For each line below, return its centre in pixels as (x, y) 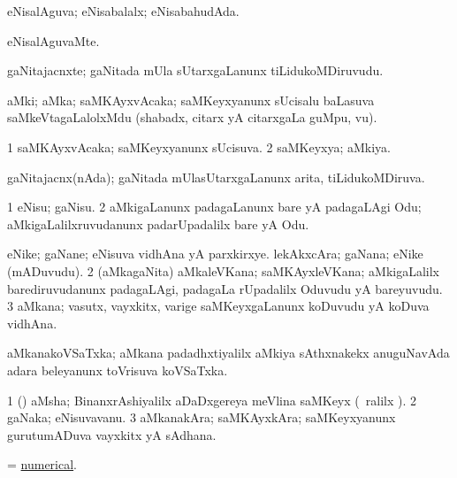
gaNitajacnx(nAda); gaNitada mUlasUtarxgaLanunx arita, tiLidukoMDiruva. (216, 177)
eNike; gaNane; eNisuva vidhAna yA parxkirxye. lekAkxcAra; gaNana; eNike (215, 254)
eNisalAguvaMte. (53, 40)
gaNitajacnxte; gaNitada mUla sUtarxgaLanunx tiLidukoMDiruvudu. (195, 70)
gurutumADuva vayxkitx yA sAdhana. (112, 434)
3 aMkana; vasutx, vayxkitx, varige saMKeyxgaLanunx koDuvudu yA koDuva (218, 306)
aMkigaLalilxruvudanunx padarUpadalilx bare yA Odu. (158, 224)
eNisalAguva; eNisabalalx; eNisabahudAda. (123, 11)
